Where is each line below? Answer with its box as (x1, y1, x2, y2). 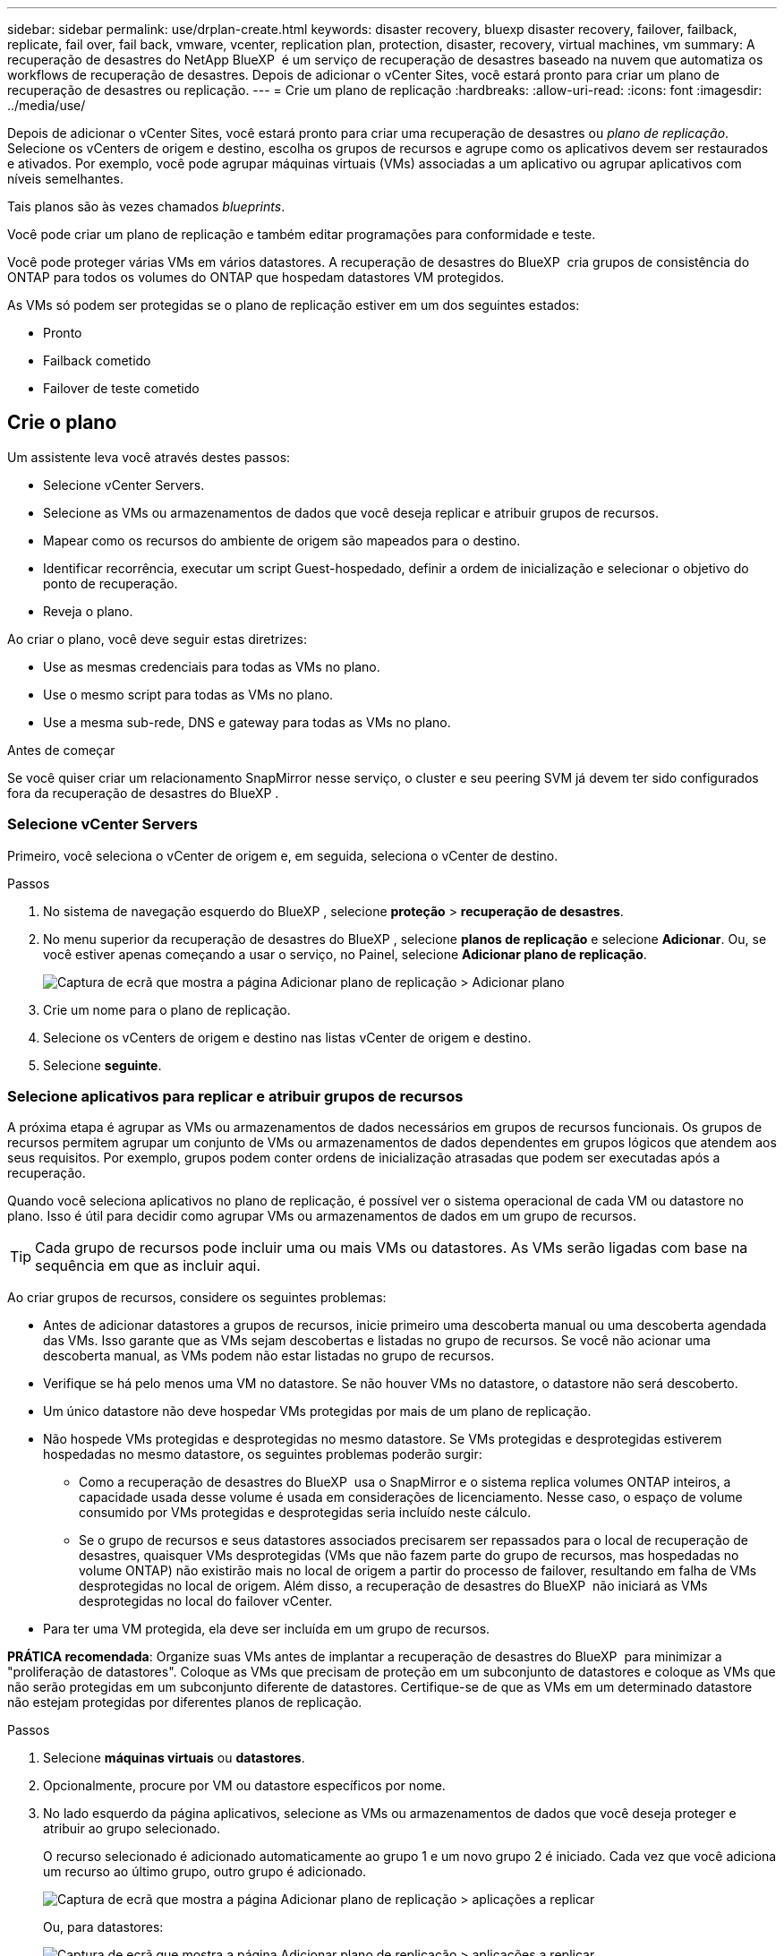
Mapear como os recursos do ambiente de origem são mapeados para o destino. (43, 532, 521, 548)
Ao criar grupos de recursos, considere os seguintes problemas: (7, 1290, 387, 1306)
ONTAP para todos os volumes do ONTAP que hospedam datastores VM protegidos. (7, 270, 505, 285)
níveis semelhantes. (7, 171, 124, 186)
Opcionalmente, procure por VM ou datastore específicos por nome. (43, 1778, 446, 1794)
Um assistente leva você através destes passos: (7, 449, 291, 465)
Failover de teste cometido (43, 381, 200, 396)
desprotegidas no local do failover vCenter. (79, 1593, 333, 1609)
